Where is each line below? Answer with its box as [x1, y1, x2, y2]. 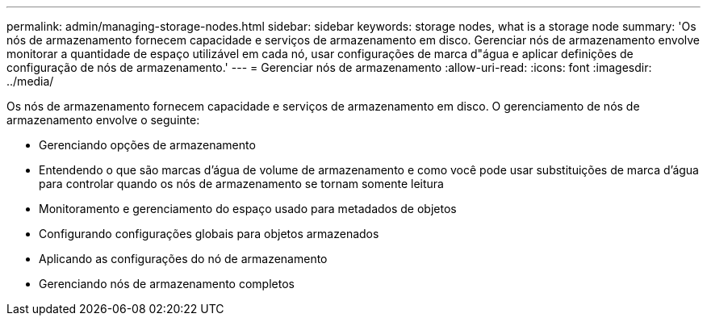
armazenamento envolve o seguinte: [6, 113, 200, 127]
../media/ [6, 74, 54, 88]
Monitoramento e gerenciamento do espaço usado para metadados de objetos [39, 202, 457, 215]
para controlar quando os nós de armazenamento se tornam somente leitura [39, 177, 444, 190]
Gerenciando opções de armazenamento [39, 138, 256, 152]
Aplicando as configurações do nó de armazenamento [39, 252, 328, 266]
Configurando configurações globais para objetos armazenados [39, 227, 379, 240]
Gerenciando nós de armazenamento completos [39, 277, 295, 291]
